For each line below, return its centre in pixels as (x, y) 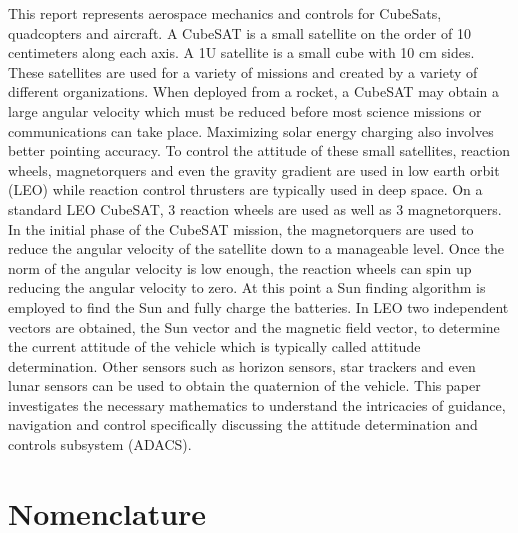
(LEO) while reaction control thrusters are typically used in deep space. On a (245, 189)
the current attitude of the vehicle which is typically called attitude (214, 346)
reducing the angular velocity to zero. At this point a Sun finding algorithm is (247, 287)
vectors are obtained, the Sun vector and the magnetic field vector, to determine (254, 326)
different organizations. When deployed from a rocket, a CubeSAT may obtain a (254, 91)
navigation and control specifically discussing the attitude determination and (243, 424)
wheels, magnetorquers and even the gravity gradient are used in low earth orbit (254, 169)
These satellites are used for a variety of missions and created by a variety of (243, 71)
